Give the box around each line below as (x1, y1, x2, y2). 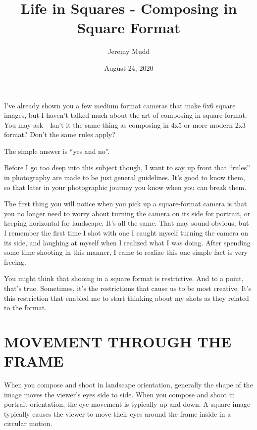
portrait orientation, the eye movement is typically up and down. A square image (4, 399, 251, 409)
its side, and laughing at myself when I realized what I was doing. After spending (4, 237, 251, 247)
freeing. (4, 256, 26, 267)
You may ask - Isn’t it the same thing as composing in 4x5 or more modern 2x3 (4, 119, 246, 130)
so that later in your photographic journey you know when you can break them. (4, 182, 247, 192)
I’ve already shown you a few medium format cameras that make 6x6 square (4, 100, 236, 110)
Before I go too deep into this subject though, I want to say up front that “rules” (4, 162, 250, 173)
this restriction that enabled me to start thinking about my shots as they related (4, 292, 249, 303)
